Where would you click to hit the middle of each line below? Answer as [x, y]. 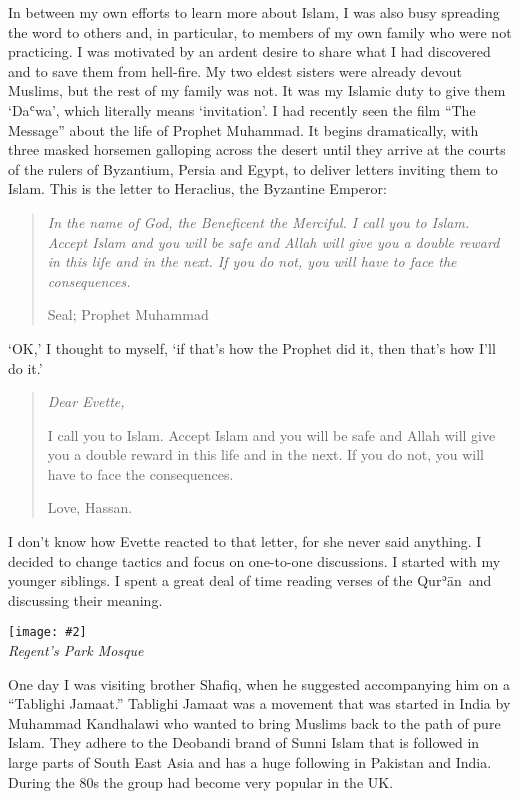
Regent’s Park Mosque [76, 650]
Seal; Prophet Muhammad [128, 314]
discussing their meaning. [85, 599]
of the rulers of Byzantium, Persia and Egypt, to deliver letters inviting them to [253, 168]
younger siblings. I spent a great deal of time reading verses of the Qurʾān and [250, 580]
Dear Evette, [86, 401]
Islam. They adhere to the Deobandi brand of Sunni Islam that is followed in [244, 742]
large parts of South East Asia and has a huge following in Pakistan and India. [250, 762]
